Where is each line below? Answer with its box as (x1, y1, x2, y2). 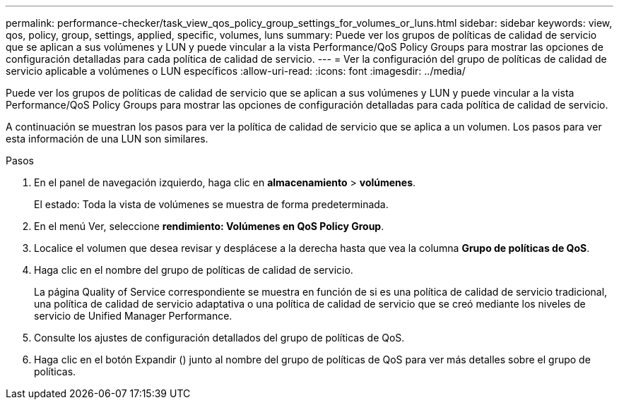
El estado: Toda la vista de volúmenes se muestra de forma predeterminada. (34, 198, 389, 210)
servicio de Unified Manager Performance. (34, 310, 232, 322)
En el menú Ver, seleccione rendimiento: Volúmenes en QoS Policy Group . (34, 220, 384, 232)
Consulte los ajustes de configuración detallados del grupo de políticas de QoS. (34, 332, 405, 344)
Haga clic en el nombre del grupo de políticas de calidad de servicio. (34, 264, 353, 276)
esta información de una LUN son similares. (6, 133, 208, 145)
